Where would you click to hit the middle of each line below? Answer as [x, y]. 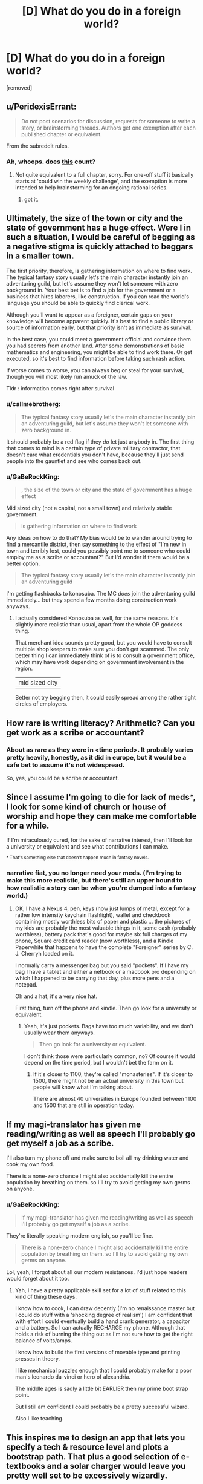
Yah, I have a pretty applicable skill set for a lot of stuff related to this [100, 1290]
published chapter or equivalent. [61, 134]
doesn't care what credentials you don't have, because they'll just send [95, 455]
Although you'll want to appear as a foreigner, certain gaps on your [90, 314]
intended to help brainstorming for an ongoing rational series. [91, 188]
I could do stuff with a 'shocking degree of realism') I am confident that [103, 1315]
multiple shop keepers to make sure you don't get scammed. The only [102, 649]
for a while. [28, 825]
